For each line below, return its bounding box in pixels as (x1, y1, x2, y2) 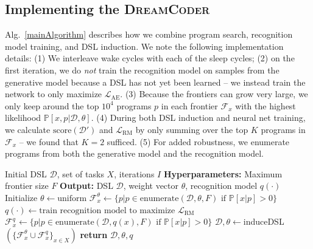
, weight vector (123, 179, 178, 192)
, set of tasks (57, 167, 104, 180)
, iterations (114, 167, 155, 180)
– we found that (19, 135, 79, 148)
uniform (57, 194, 87, 203)
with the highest (235, 99, 296, 112)
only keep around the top (5, 99, 99, 112)
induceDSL (243, 215, 284, 228)
